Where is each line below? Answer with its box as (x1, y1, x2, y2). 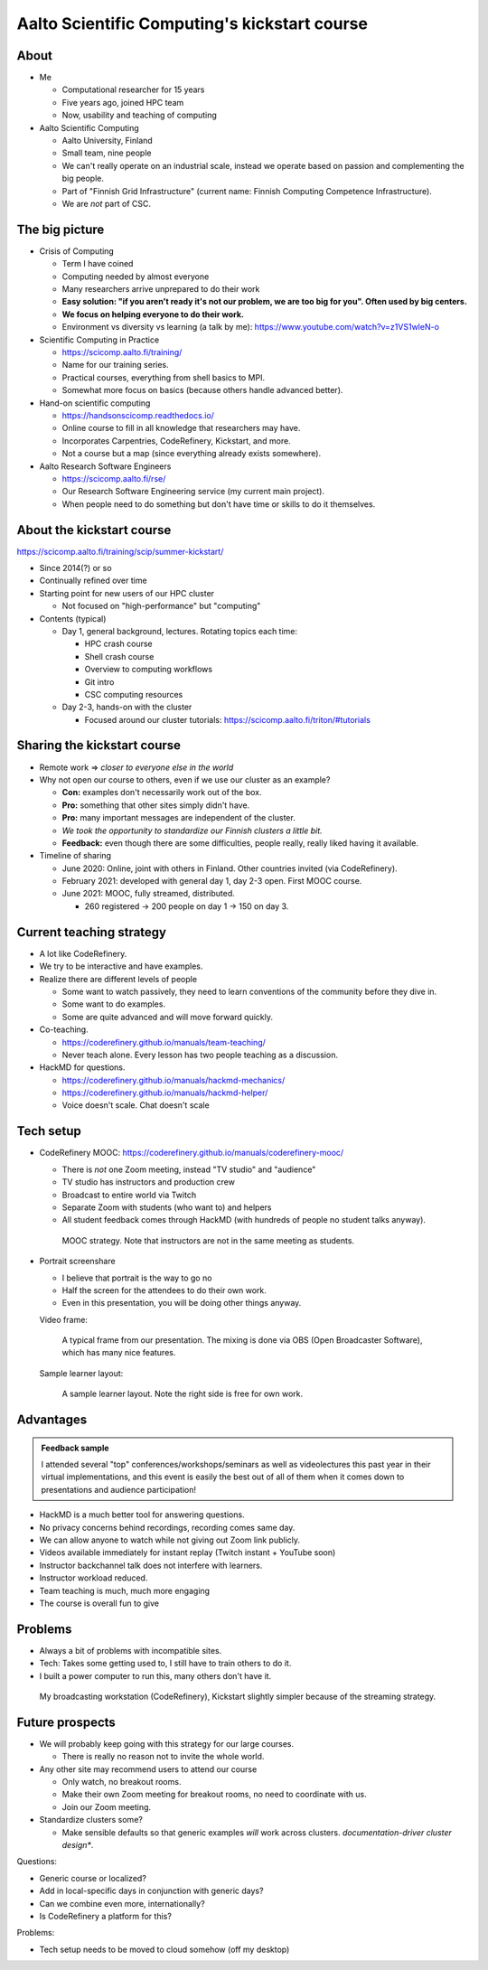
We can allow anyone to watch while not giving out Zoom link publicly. (39, 1534, 301, 1545)
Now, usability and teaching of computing (61, 109, 217, 121)
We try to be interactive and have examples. (39, 961, 203, 971)
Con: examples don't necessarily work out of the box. (61, 787, 262, 798)
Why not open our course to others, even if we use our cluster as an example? (39, 774, 331, 785)
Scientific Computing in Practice (39, 334, 160, 345)
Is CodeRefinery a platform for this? (39, 1911, 172, 1921)
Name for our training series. (61, 360, 169, 371)
